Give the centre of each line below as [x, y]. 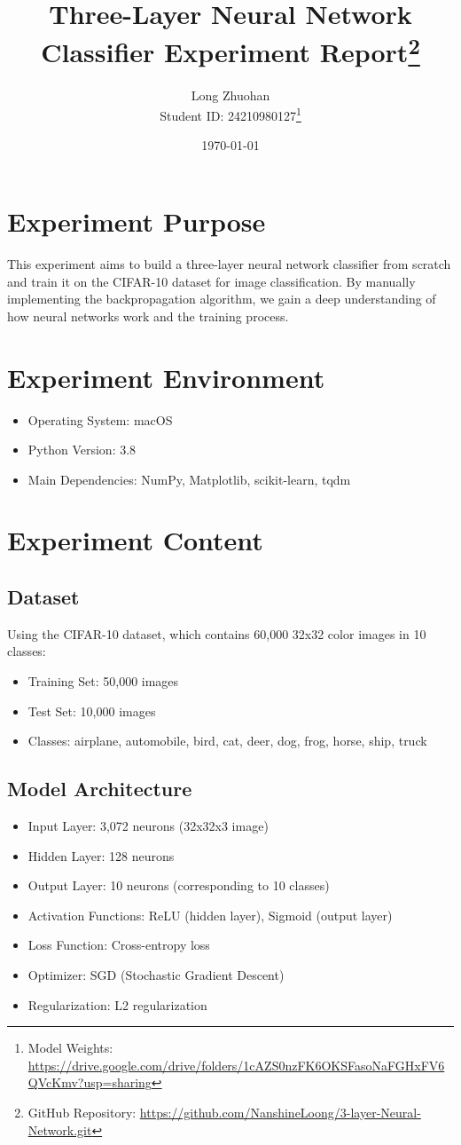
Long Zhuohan [230, 95]
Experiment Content [135, 540]
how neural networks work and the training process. [148, 316]
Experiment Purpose [137, 221]
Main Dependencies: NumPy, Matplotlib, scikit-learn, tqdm [189, 479]
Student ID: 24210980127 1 [230, 114]
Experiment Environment [166, 377]
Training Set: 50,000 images [103, 681]
